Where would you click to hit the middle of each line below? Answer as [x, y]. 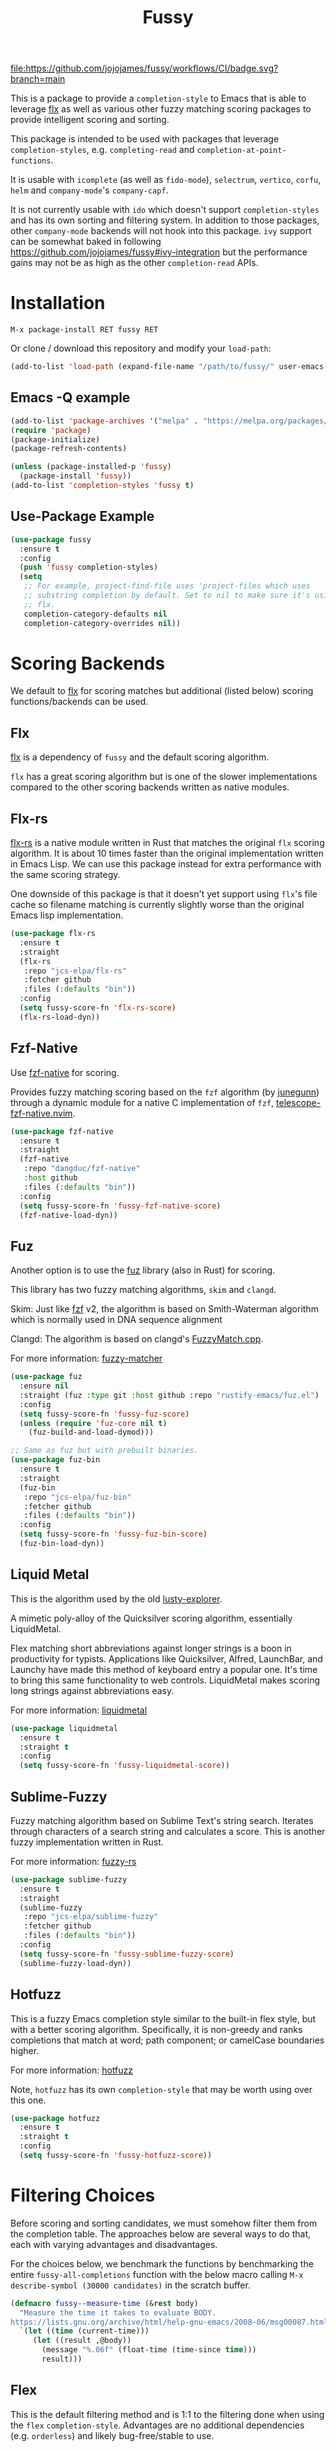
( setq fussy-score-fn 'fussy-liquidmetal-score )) [124, 1766]
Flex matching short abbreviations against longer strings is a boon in [151, 1648]
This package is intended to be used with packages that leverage [145, 139]
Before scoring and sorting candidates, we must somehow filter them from [164, 2223]
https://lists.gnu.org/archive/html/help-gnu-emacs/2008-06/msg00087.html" [171, 2322]
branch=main [38, 79]
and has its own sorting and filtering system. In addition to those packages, [165, 220]
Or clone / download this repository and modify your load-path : [141, 348]
